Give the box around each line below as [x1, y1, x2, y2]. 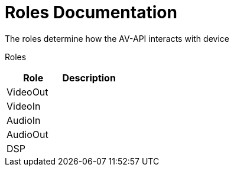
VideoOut [6, 85, 48, 98]
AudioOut [6, 128, 48, 140]
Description [62, 71, 116, 84]
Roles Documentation [5, 2, 177, 22]
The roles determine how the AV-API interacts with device [5, 33, 229, 44]
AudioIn [6, 114, 41, 126]
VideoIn [6, 100, 41, 112]
